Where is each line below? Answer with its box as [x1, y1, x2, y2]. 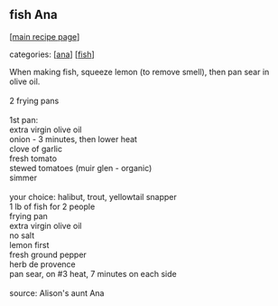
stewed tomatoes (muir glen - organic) [9, 162, 153, 173]
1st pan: [9, 114, 39, 125]
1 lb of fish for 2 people [9, 201, 96, 212]
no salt [9, 230, 35, 241]
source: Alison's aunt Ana [9, 287, 105, 298]
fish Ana [9, 7, 58, 23]
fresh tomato [9, 153, 57, 164]
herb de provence [9, 258, 77, 270]
